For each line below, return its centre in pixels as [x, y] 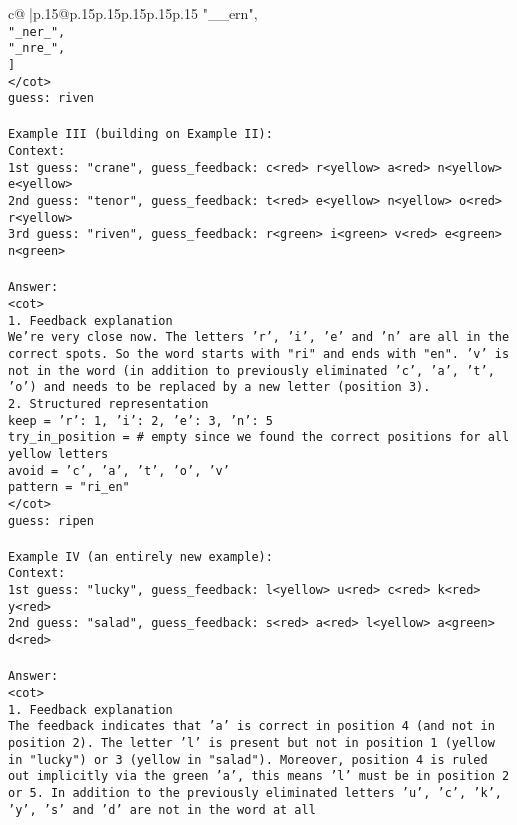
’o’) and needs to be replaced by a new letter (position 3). [219, 387]
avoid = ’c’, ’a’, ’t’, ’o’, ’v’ [119, 470]
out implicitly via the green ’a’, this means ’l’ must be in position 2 [259, 776]
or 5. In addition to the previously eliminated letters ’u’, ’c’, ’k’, [255, 792]
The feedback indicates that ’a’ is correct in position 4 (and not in [251, 726]
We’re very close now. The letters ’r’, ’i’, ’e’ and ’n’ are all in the [259, 337]
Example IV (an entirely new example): [140, 556]
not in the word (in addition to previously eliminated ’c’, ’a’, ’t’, [251, 370]
